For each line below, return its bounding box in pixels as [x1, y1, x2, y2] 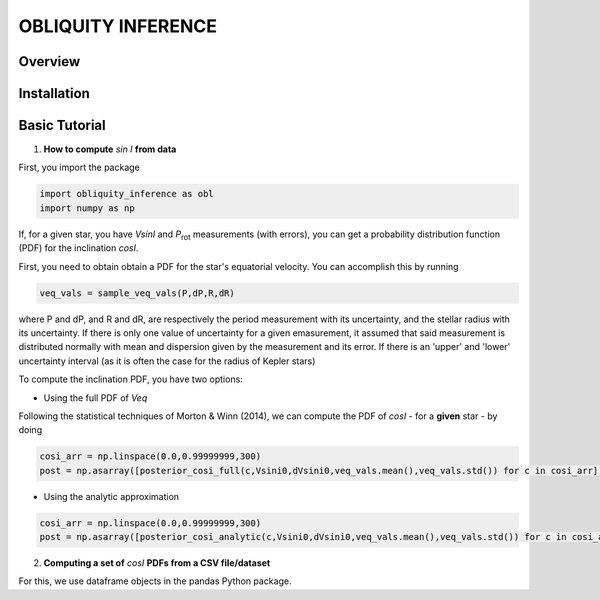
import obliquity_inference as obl [39, 188, 214, 200]
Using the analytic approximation [43, 490, 180, 502]
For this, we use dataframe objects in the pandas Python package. [18, 575, 292, 587]
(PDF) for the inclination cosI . [18, 242, 139, 254]
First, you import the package [18, 161, 140, 174]
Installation [18, 85, 90, 102]
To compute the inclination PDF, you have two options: [18, 373, 244, 385]
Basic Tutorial [18, 117, 106, 134]
